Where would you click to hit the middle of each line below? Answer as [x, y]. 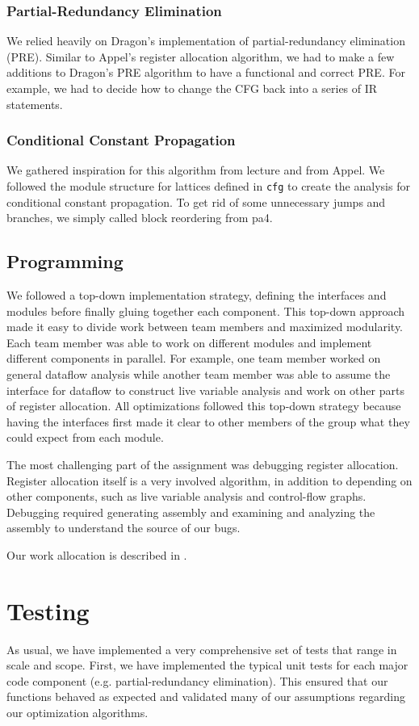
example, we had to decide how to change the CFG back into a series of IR [192, 88]
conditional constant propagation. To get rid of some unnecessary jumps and [196, 201]
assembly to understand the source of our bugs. [124, 528]
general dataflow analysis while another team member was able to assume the [199, 374]
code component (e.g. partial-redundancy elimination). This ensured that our [197, 680]
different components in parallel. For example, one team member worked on [194, 358]
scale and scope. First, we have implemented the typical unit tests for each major [207, 665]
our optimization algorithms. [78, 713]
